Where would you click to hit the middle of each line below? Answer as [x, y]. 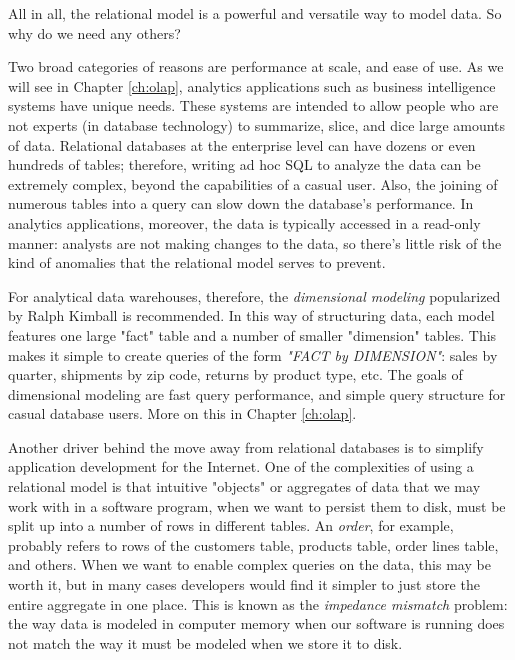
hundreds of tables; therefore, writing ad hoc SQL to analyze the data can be [244, 164]
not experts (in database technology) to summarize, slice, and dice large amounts [257, 124]
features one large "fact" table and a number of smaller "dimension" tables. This [252, 334]
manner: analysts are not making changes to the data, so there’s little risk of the [255, 242]
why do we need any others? [94, 32]
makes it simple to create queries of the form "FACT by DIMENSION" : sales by [253, 354]
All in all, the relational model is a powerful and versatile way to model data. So [255, 13]
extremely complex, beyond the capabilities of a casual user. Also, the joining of [253, 183]
